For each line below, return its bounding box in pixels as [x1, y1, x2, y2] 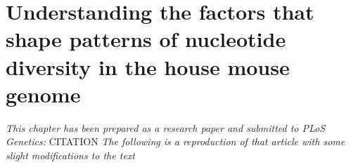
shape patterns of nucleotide [6, 25, 286, 53]
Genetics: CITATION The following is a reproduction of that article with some [6, 134, 345, 149]
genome [6, 79, 81, 108]
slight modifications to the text [6, 147, 135, 162]
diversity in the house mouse [6, 52, 290, 81]
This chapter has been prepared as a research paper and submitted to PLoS [6, 120, 326, 135]
